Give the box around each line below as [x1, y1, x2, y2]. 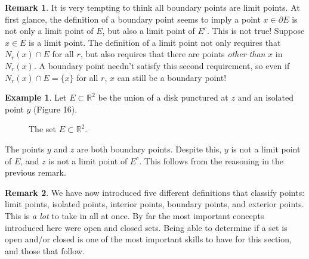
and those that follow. [5, 244, 85, 257]
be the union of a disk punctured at [98, 91, 228, 104]
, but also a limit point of [102, 24, 195, 37]
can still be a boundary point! [117, 71, 227, 83]
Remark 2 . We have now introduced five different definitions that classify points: [5, 186, 305, 198]
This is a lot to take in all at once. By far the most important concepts [5, 209, 264, 221]
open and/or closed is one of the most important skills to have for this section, [5, 233, 292, 245]
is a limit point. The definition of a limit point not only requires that [29, 36, 281, 48]
